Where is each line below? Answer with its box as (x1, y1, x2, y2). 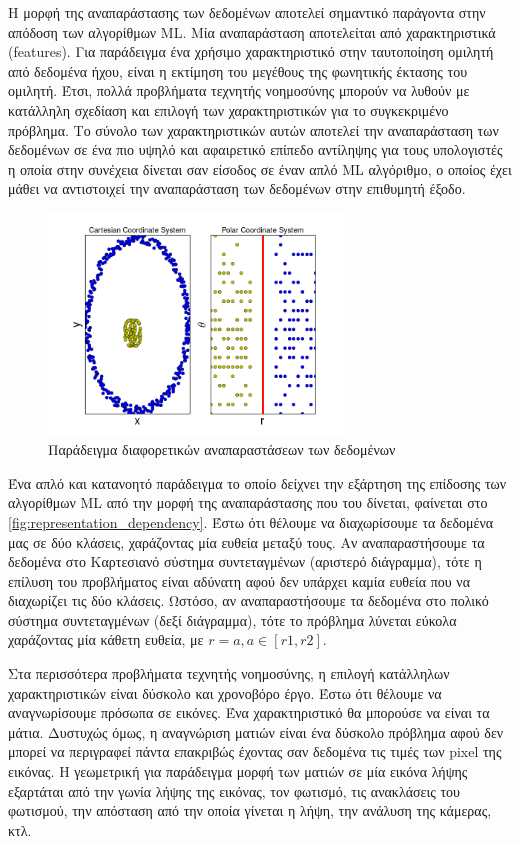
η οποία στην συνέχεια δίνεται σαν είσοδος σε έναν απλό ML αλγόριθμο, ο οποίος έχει (8, 158, 512, 179)
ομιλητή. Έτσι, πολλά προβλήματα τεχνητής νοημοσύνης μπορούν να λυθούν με (8, 80, 470, 101)
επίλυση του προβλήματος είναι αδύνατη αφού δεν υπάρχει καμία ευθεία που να (8, 570, 470, 591)
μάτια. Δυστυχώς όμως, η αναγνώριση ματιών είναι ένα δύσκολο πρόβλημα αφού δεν (8, 721, 504, 742)
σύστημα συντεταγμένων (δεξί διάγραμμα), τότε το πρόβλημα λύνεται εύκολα (8, 609, 457, 630)
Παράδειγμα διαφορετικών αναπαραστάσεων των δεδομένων (48, 439, 396, 460)
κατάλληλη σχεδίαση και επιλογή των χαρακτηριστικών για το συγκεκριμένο (8, 99, 449, 120)
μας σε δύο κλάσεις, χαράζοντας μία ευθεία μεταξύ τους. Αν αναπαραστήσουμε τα (8, 531, 485, 552)
